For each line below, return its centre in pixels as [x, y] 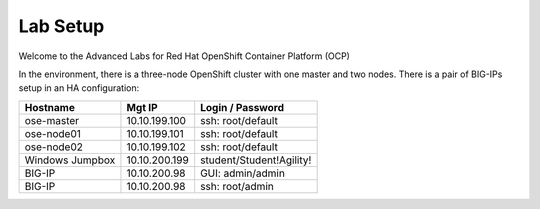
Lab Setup [61, 26]
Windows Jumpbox [70, 160]
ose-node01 [53, 133]
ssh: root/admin [237, 186]
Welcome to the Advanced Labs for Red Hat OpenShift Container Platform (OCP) [184, 56]
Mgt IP [142, 107]
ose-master [52, 120]
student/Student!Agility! [256, 160]
